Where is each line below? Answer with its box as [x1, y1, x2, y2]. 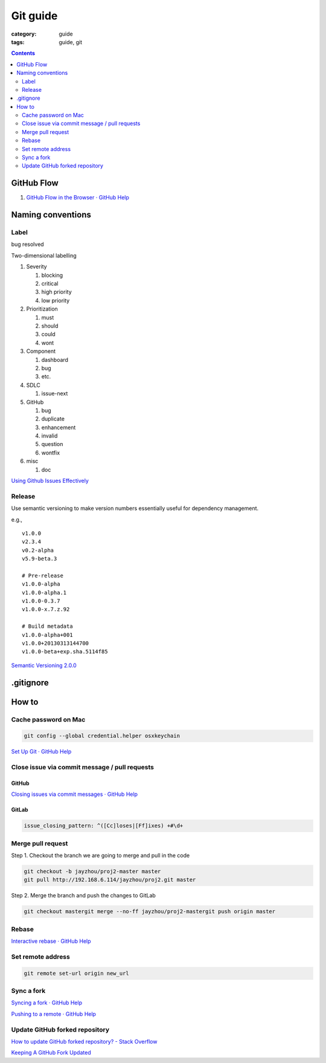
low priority [41, 297, 70, 304]
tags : [11, 38, 25, 45]
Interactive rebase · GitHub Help [11, 937, 91, 945]
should [41, 322, 59, 329]
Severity [26, 263, 48, 270]
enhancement [41, 424, 76, 431]
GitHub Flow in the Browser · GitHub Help [26, 194, 130, 201]
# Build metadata [22, 623, 73, 630]
